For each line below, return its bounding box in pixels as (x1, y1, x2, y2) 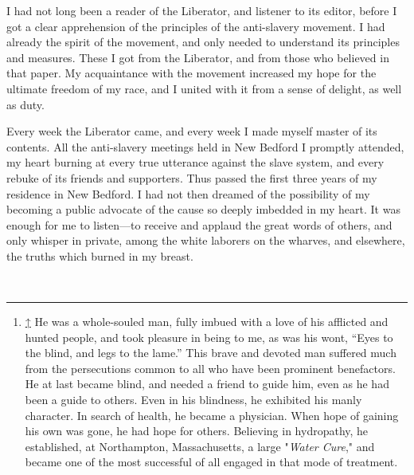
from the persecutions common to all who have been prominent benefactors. (25, 359, 396, 376)
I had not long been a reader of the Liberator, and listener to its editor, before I (6, 2, 397, 18)
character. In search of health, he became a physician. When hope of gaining (25, 406, 399, 423)
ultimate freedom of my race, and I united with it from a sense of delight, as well (6, 80, 402, 96)
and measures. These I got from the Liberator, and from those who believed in (6, 49, 389, 65)
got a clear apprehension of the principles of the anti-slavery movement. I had (6, 18, 385, 34)
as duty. (6, 96, 45, 112)
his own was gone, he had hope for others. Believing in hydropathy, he (25, 422, 369, 439)
